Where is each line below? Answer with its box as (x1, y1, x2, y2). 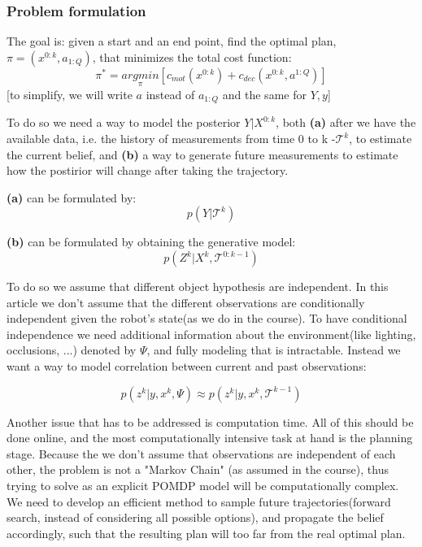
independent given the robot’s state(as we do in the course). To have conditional (7, 310, 407, 327)
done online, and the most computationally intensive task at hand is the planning (7, 429, 413, 446)
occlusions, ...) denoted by (7, 341, 137, 358)
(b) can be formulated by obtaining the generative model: (7, 233, 296, 250)
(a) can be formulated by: (7, 189, 137, 206)
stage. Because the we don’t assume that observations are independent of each (7, 445, 396, 462)
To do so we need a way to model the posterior (7, 114, 241, 131)
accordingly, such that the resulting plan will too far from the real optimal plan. (7, 524, 406, 541)
